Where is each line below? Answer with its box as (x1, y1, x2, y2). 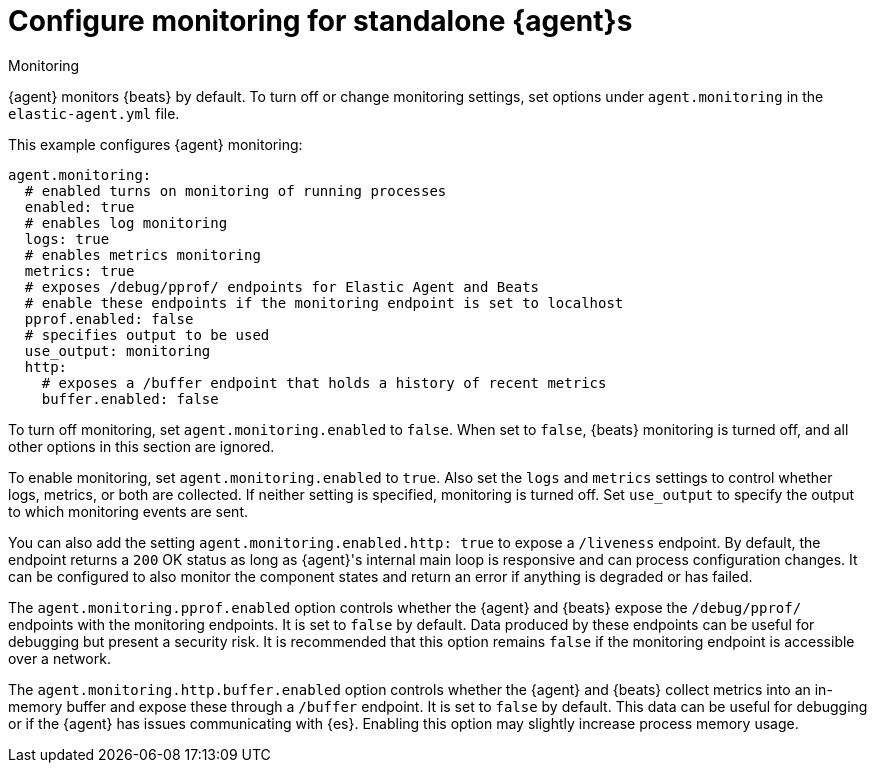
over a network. (8, 649, 111, 667)
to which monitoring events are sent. (8, 502, 248, 520)
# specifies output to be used (24, 326, 270, 343)
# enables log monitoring (24, 214, 228, 231)
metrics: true (24, 262, 135, 279)
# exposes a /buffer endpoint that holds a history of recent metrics (41, 374, 607, 391)
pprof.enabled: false (24, 310, 194, 327)
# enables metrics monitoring (24, 246, 261, 263)
